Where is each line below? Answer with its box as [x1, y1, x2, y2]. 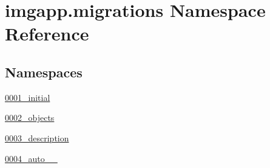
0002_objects [5, 111, 55, 124]
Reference [5, 21, 89, 46]
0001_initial [5, 91, 50, 103]
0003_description [5, 131, 69, 144]
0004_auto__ [5, 152, 58, 164]
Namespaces [5, 62, 83, 81]
